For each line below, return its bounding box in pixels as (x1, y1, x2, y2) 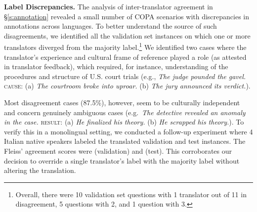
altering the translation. (4, 165, 76, 175)
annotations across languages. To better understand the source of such (4, 21, 217, 31)
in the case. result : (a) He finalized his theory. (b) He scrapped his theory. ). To (4, 117, 244, 127)
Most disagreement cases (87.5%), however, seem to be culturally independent (4, 97, 240, 107)
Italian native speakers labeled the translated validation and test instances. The (4, 136, 246, 146)
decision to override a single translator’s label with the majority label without (4, 155, 240, 166)
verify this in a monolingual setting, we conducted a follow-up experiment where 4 (4, 126, 253, 136)
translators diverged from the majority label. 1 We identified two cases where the (4, 41, 247, 52)
